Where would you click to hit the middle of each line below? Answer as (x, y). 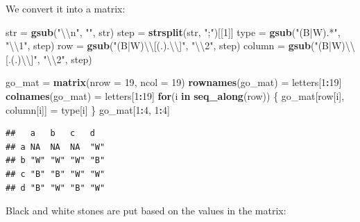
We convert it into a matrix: (66, 8)
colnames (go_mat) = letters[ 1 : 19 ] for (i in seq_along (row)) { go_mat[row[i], (175, 95)
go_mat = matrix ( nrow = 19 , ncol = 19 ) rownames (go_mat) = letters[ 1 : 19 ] (174, 82)
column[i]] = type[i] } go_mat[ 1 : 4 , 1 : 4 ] (88, 109)
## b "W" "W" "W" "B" (55, 161)
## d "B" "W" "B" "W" (55, 188)
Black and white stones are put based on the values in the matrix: (146, 211)
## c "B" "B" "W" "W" (55, 174)
